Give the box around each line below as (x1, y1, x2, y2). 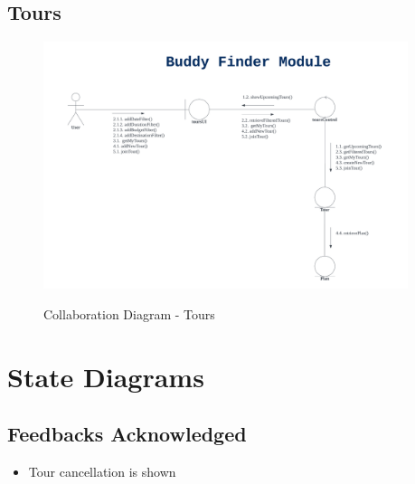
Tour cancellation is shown (28, 461, 176, 480)
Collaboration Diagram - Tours (43, 304, 215, 323)
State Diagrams (7, 357, 204, 394)
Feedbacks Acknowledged (7, 420, 247, 448)
